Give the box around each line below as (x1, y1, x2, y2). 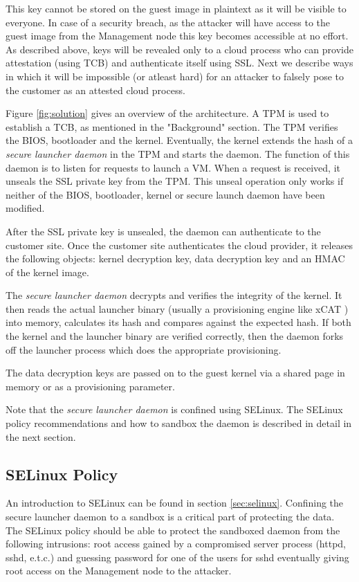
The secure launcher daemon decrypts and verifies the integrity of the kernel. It (6, 288, 342, 302)
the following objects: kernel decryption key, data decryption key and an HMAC (6, 251, 345, 266)
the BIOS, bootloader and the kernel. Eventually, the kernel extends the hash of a (6, 133, 353, 147)
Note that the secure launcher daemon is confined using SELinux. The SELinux (6, 402, 343, 417)
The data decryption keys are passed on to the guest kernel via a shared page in (6, 365, 345, 380)
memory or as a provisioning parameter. (6, 379, 175, 393)
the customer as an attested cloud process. (6, 82, 185, 97)
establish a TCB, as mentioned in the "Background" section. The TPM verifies (6, 119, 338, 134)
